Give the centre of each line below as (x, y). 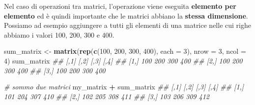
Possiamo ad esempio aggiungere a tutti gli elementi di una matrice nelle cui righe (127, 25)
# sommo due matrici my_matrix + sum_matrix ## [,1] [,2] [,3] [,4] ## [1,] (124, 87)
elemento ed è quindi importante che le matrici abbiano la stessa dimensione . (126, 15)
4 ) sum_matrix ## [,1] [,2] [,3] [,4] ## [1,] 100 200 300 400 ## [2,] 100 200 (123, 60)
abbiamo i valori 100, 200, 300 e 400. (59, 34)
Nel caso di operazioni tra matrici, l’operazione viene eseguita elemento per (120, 6)
